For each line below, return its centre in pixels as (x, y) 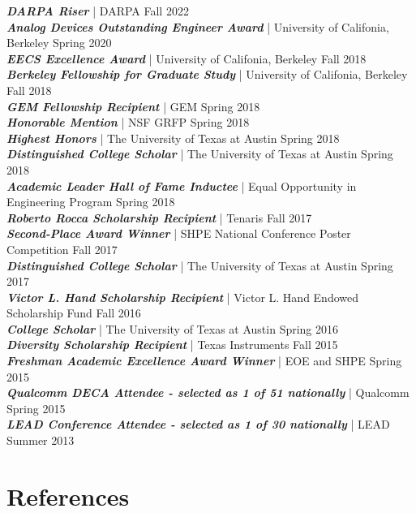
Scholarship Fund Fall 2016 (74, 313)
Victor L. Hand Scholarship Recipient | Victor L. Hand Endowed (183, 297)
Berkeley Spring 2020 (59, 43)
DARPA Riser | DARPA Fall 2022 (98, 11)
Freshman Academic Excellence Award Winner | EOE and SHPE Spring (204, 361)
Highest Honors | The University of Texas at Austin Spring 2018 (173, 138)
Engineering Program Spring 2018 (91, 202)
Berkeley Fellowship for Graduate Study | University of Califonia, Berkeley (207, 74)
